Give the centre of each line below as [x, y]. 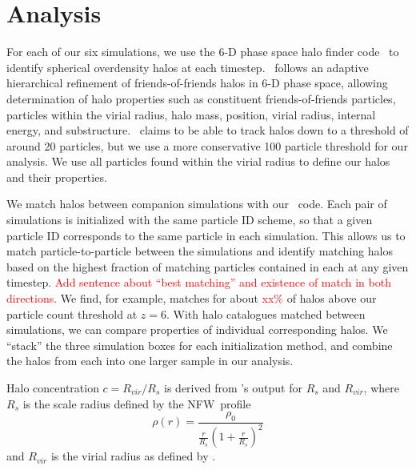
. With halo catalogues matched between [266, 313]
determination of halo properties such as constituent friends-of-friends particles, [201, 98]
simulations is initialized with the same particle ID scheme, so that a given [190, 220]
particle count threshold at [72, 313]
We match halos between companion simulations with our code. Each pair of [197, 204]
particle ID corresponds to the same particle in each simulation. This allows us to [206, 235]
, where [381, 388]
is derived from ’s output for [233, 388]
